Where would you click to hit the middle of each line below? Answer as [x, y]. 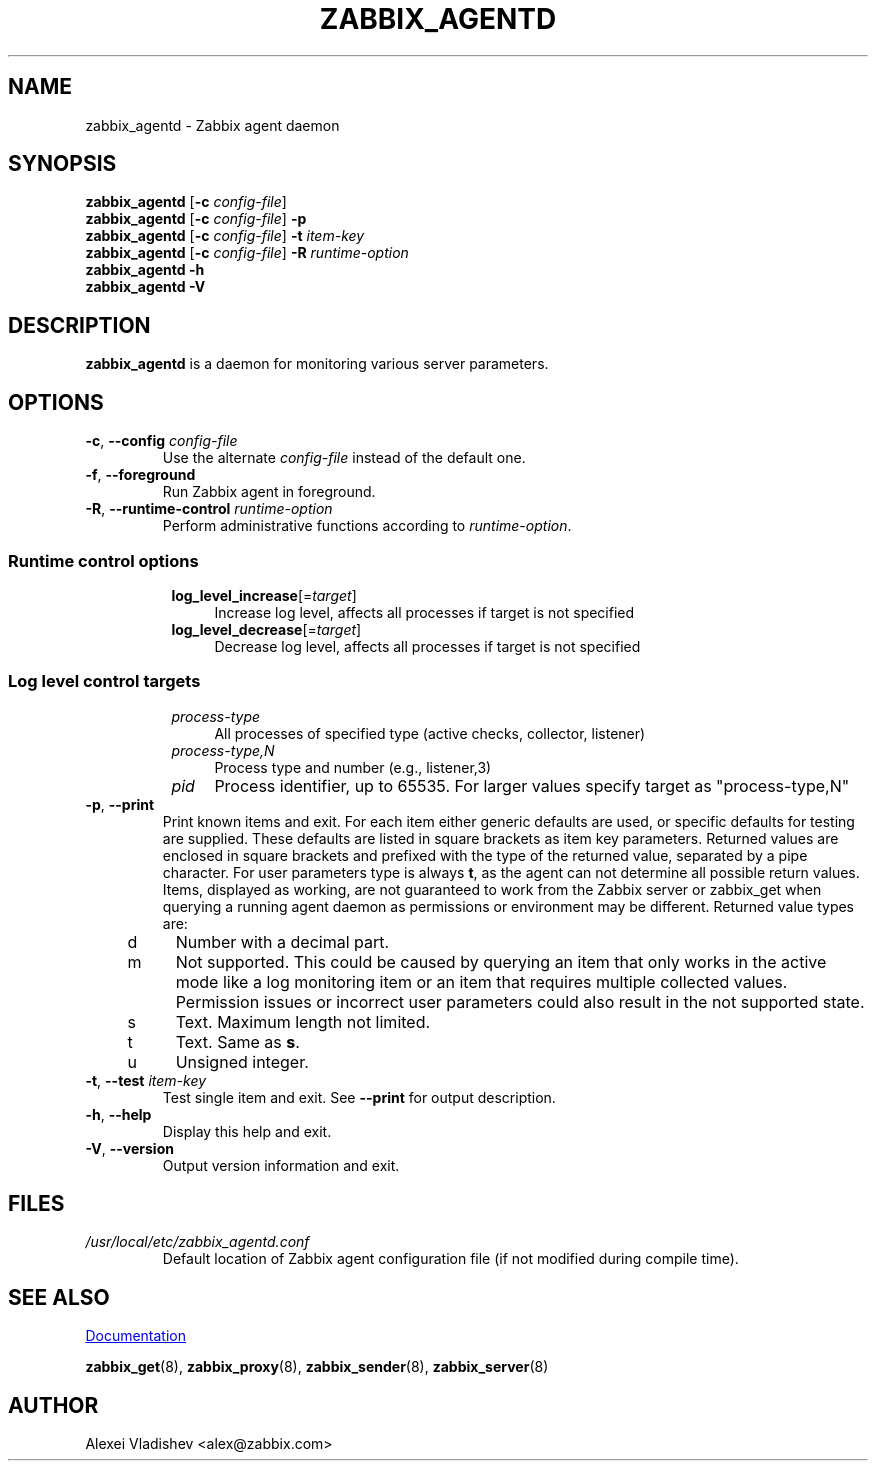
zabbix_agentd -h [145, 270]
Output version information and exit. [281, 1165]
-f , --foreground [140, 475]
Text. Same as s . [237, 1041]
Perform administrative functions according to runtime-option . [367, 526]
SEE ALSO [59, 1297]
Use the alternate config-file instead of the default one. [344, 458]
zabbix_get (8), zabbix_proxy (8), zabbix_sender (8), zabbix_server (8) [317, 1367]
